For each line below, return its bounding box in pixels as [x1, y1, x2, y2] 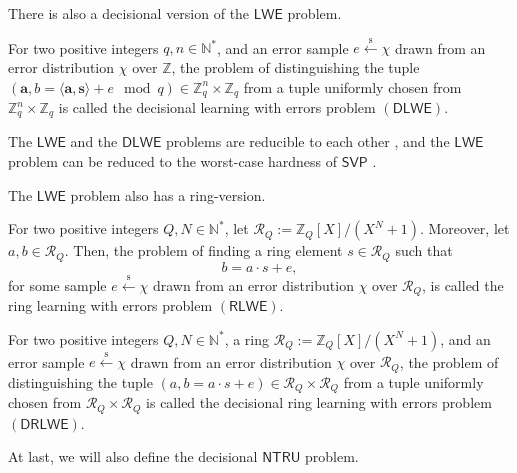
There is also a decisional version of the [8, 3, 250, 23]
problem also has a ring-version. [70, 184, 266, 205]
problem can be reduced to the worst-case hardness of [8, 151, 338, 172]
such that [395, 240, 453, 261]
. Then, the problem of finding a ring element [64, 240, 343, 261]
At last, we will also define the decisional [8, 446, 258, 467]
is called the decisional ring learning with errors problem [146, 392, 492, 413]
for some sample [8, 274, 107, 295]
